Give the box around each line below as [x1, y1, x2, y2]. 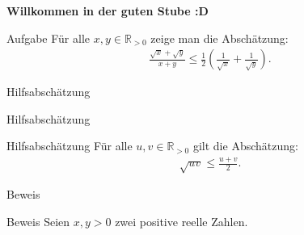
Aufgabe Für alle [6, 29, 91, 46]
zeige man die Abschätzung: [150, 29, 289, 46]
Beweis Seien [6, 212, 70, 229]
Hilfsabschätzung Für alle [6, 137, 133, 154]
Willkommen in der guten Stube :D [6, 2, 209, 19]
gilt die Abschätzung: [192, 137, 298, 154]
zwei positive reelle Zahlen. [115, 212, 248, 229]
